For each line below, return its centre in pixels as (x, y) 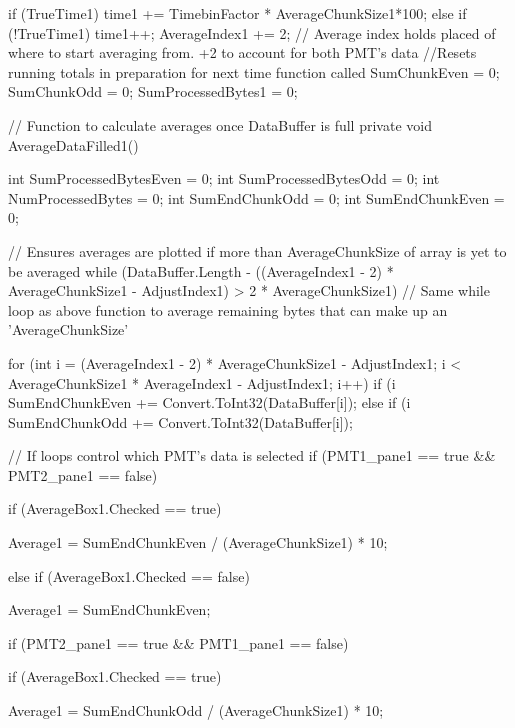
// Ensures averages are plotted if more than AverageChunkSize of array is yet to (257, 250)
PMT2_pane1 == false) (83, 474)
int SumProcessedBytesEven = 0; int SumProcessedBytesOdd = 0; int (224, 178)
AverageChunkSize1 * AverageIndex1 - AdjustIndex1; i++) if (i (202, 382)
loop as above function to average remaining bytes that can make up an (228, 309)
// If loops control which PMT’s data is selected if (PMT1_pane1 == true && (252, 455)
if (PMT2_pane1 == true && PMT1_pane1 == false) (178, 642)
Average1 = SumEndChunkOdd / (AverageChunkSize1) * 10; (196, 710)
